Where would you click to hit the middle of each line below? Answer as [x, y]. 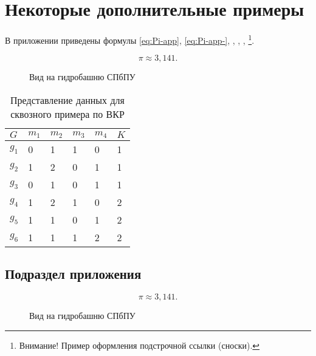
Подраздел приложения [73, 274]
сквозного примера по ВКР [67, 114]
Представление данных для [67, 100]
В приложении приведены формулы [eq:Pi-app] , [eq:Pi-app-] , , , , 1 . [130, 39]
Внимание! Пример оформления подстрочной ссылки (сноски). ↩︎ [139, 345]
